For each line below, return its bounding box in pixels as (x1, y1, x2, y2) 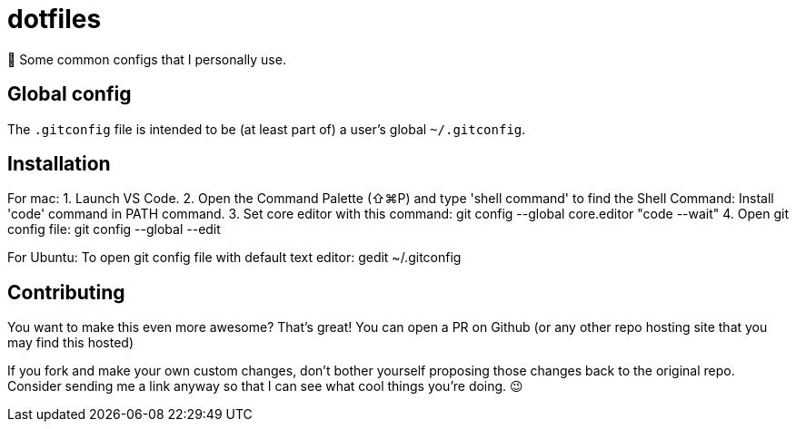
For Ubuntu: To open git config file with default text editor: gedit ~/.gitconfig (7, 249, 462, 266)
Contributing (7, 280, 125, 304)
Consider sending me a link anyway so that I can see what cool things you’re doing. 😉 (7, 378, 523, 395)
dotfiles (7, 4, 102, 34)
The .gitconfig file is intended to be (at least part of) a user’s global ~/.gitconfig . (7, 121, 526, 137)
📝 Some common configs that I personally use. (7, 51, 286, 67)
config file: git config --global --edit (7, 221, 221, 238)
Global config (7, 83, 132, 106)
